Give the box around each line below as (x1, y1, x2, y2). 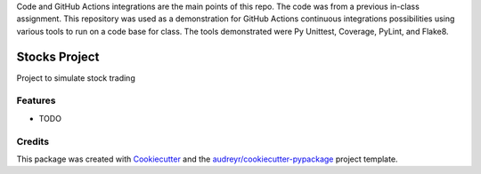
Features (16, 94, 56, 107)
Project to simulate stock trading (16, 72, 135, 83)
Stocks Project (16, 49, 100, 64)
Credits (16, 135, 49, 147)
